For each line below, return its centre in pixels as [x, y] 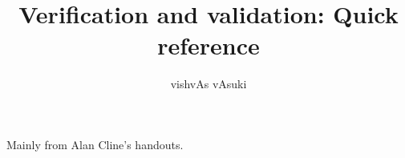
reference [209, 45]
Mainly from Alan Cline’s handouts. [95, 144]
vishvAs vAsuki [209, 84]
